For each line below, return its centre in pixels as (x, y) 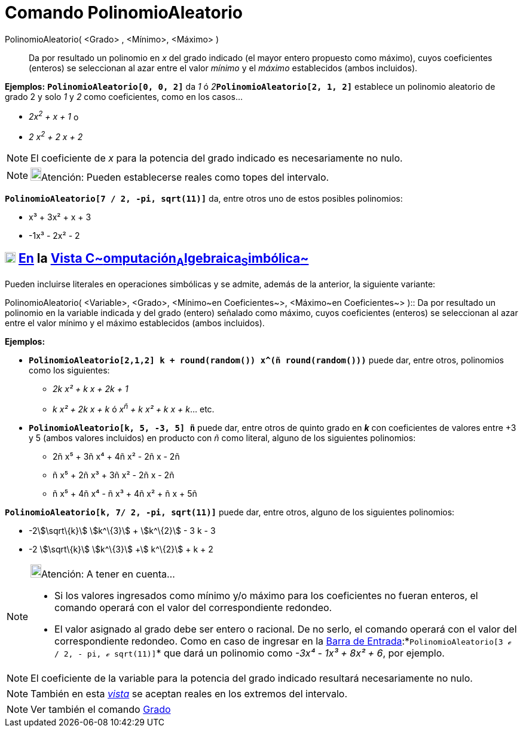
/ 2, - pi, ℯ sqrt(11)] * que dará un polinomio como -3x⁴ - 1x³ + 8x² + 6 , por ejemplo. (250, 653)
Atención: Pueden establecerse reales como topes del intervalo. (185, 177)
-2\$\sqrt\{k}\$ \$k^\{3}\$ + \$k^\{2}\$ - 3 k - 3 (122, 530)
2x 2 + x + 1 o (54, 116)
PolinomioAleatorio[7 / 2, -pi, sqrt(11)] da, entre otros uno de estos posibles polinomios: (204, 199)
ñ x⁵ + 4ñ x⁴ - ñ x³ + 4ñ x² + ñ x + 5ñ (125, 493)
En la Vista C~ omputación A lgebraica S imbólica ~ (163, 260)
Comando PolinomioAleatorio (124, 13)
